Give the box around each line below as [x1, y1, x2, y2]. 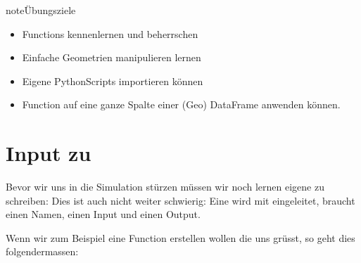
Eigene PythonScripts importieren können [22, 73, 203, 88]
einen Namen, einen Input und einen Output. [6, 207, 201, 222]
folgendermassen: [6, 244, 79, 259]
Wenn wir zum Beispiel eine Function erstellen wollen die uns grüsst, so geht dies [6, 230, 355, 245]
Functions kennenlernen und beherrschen [22, 26, 198, 41]
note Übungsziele [6, 3, 76, 17]
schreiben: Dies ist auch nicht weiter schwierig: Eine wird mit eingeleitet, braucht [6, 193, 355, 207]
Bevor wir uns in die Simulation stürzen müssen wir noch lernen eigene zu [6, 179, 324, 194]
